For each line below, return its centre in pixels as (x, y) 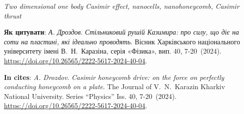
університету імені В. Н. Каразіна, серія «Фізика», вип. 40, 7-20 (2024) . (113, 51)
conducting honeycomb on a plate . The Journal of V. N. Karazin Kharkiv (115, 86)
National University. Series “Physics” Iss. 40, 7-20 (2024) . (90, 96)
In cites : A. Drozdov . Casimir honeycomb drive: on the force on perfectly (114, 77)
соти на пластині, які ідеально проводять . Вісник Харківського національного (122, 41)
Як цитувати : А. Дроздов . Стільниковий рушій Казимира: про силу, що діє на (122, 32)
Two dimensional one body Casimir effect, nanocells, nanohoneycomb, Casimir (122, 6)
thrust (13, 15)
